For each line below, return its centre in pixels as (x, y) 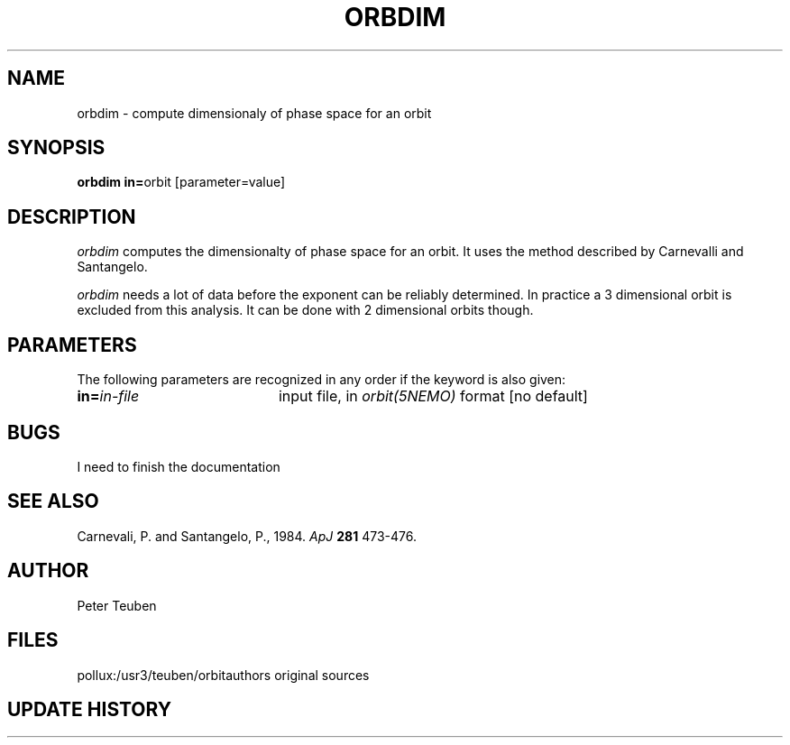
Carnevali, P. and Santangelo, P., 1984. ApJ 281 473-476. (247, 536)
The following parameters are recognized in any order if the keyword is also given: (322, 380)
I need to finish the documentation (179, 466)
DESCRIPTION (72, 216)
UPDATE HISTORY (90, 709)
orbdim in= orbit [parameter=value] (181, 182)
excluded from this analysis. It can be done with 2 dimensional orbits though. (305, 310)
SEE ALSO (53, 501)
